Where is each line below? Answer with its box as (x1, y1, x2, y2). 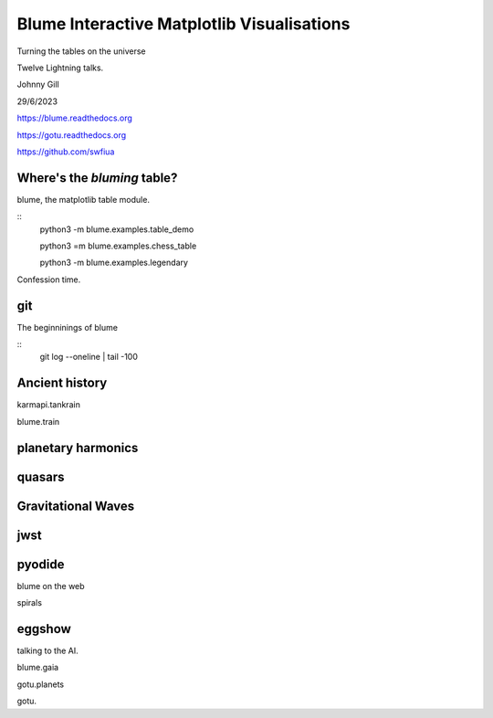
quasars (16, 469, 65, 484)
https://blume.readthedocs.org (16, 112, 132, 123)
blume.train (16, 416, 60, 427)
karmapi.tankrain (16, 399, 81, 410)
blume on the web (16, 580, 86, 591)
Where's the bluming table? (16, 170, 178, 185)
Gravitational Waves (16, 498, 135, 513)
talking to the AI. (16, 645, 79, 656)
